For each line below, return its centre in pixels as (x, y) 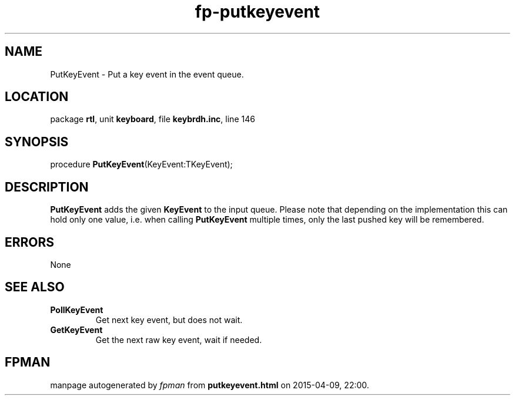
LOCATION (37, 97)
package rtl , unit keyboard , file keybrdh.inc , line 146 (153, 119)
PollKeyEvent (77, 310)
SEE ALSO (35, 287)
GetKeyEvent (76, 330)
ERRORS (30, 242)
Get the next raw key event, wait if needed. (179, 340)
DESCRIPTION (47, 187)
